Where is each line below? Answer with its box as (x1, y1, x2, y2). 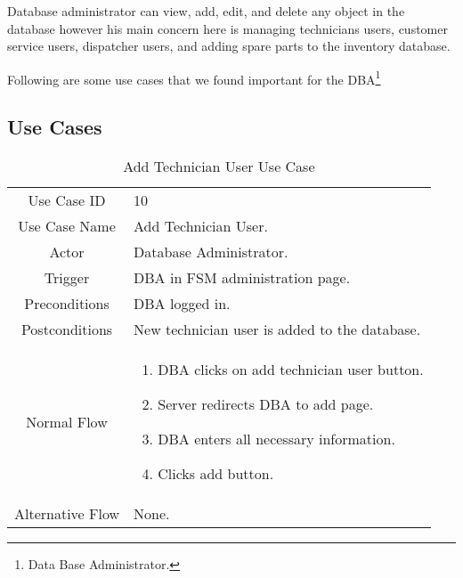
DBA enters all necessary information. (158, 428, 395, 450)
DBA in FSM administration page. (134, 267, 351, 289)
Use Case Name (18, 216, 116, 237)
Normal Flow (26, 411, 108, 432)
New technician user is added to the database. (134, 319, 421, 340)
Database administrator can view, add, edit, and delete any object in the (7, 2, 405, 20)
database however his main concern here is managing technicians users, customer (7, 19, 448, 37)
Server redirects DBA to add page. (158, 394, 374, 415)
